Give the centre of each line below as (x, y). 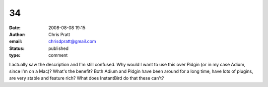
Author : (17, 34)
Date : (15, 28)
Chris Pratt (59, 34)
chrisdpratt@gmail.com (72, 42)
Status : (17, 48)
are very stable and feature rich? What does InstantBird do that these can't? (87, 78)
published (59, 48)
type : (15, 55)
